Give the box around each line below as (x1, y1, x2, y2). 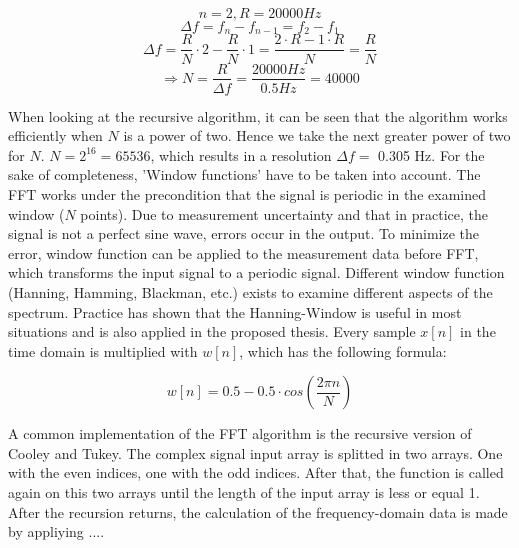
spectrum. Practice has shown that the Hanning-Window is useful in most (8, 301, 462, 322)
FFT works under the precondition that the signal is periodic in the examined (8, 183, 486, 204)
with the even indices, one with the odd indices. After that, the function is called (8, 462, 504, 483)
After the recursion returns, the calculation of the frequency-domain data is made (8, 501, 508, 522)
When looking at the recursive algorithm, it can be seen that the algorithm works (8, 105, 508, 126)
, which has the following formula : (239, 340, 447, 361)
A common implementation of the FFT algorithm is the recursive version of (8, 423, 472, 444)
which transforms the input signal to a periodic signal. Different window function (8, 262, 505, 283)
